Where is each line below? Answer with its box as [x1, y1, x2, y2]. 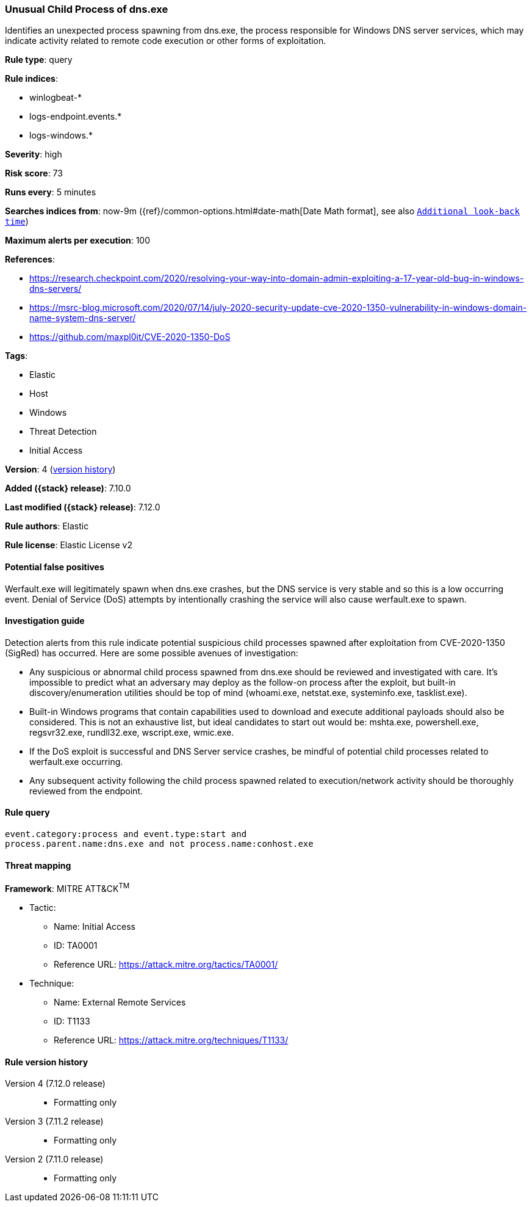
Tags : [5, 350, 28, 361]
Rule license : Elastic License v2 [5, 540, 132, 551]
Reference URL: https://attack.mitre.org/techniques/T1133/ [54, 1034, 289, 1045]
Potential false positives [5, 561, 104, 572]
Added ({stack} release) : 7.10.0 [5, 483, 131, 494]
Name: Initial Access [54, 921, 135, 932]
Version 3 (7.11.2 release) [5, 1116, 104, 1127]
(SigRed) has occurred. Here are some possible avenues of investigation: [5, 647, 298, 658]
